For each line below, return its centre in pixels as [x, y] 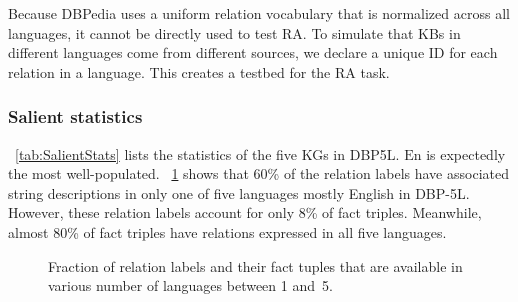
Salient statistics [75, 116]
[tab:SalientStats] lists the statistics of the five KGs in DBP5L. [207, 153]
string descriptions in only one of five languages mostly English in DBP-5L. [239, 192]
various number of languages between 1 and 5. [190, 285]
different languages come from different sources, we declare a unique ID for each [253, 52]
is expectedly [466, 153]
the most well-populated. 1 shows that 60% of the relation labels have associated [258, 173]
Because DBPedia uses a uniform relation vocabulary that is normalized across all [259, 13]
